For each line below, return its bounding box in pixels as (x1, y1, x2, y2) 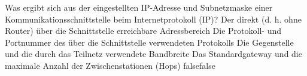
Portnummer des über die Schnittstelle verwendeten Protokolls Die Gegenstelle (5, 36, 294, 48)
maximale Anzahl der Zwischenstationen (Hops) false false (5, 59, 215, 71)
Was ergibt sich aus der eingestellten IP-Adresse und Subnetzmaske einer (5, 1, 273, 13)
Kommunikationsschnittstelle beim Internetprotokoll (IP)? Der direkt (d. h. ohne (5, 12, 302, 25)
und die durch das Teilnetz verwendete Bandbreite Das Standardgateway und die (5, 47, 302, 60)
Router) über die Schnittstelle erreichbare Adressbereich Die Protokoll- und (5, 24, 281, 37)
